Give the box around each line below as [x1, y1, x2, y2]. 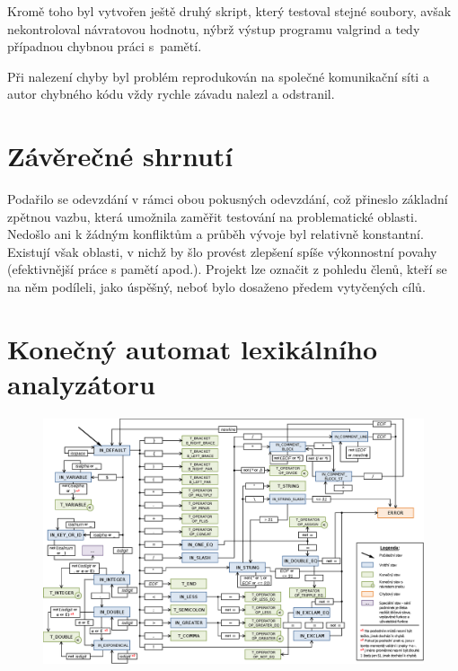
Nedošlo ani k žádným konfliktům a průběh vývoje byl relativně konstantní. [7, 225, 424, 243]
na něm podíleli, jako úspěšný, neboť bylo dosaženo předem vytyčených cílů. [7, 278, 426, 296]
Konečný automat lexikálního [7, 330, 377, 366]
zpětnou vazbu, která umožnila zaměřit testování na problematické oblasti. [7, 207, 418, 225]
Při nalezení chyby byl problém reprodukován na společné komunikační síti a [7, 66, 429, 85]
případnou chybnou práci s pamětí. [7, 37, 202, 56]
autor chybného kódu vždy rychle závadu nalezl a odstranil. [7, 84, 335, 103]
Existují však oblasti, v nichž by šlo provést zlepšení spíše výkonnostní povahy [7, 242, 437, 260]
